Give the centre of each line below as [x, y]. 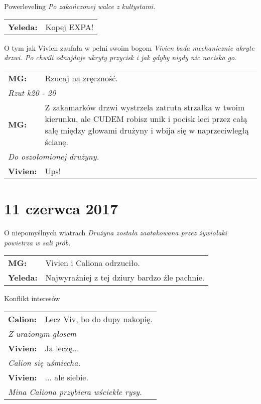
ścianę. [56, 142]
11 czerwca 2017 [61, 208]
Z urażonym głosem [42, 333]
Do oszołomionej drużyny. [54, 156]
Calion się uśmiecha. [44, 362]
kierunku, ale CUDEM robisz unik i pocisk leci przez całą [146, 118]
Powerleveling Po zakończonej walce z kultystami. [80, 6]
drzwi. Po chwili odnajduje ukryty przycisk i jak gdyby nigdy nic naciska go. [120, 57]
